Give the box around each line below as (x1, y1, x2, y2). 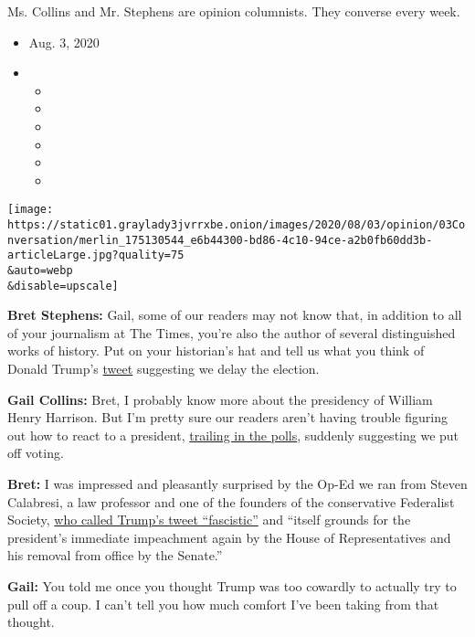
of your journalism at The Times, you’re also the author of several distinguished (7, 323, 456, 342)
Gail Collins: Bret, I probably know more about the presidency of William (7, 389, 433, 409)
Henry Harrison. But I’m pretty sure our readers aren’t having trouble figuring (7, 408, 448, 427)
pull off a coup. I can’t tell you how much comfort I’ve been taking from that (7, 594, 439, 613)
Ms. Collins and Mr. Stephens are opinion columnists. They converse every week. (7, 2, 460, 20)
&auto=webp (7, 263, 73, 277)
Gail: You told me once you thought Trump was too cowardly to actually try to (7, 577, 457, 595)
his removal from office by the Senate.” (7, 546, 223, 565)
